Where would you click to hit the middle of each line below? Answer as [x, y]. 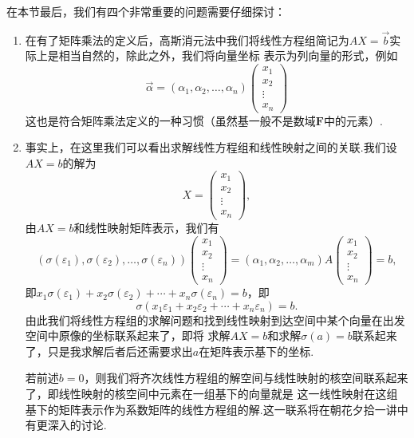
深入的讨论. [77, 425]
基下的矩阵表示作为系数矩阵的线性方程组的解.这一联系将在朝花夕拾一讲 [211, 409]
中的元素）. [353, 120]
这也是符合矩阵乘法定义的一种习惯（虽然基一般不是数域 [170, 120]
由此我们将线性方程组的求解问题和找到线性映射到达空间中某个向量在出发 [215, 320]
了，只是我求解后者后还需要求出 [109, 351]
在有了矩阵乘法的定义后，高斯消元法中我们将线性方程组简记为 [187, 39]
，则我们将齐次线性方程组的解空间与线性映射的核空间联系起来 [246, 378]
